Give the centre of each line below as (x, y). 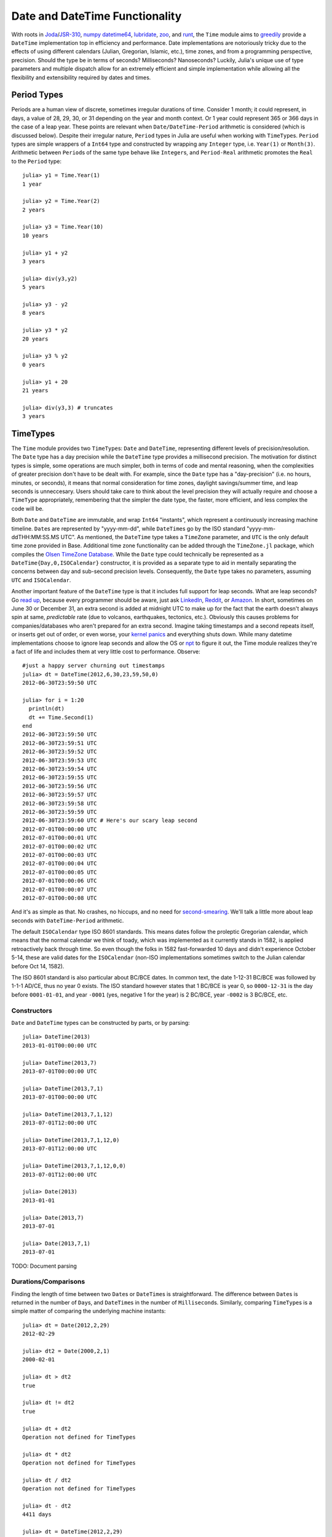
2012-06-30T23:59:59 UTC (60, 812)
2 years (34, 210)
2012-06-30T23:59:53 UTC (60, 760)
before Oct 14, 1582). (38, 966)
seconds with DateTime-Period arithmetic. (68, 920)
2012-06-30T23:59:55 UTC (60, 777)
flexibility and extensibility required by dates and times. (81, 77)
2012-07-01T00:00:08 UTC (60, 898)
